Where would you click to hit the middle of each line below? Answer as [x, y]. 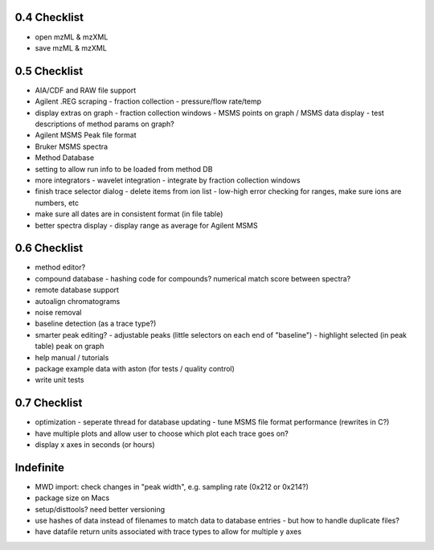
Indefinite [39, 468]
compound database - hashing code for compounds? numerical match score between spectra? [193, 278]
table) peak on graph [70, 347]
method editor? [60, 267]
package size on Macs [72, 498]
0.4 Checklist [49, 17]
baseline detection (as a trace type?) [96, 324]
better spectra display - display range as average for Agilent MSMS [146, 225]
